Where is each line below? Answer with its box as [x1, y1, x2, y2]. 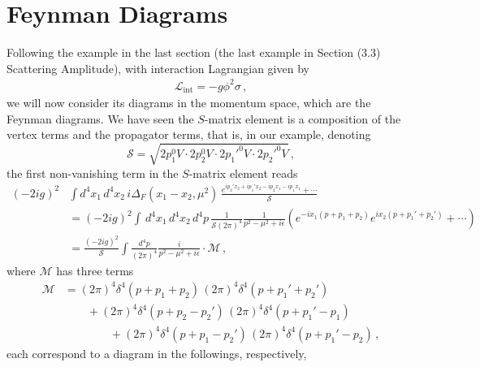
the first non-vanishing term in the [6, 164, 179, 181]
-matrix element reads [188, 164, 298, 181]
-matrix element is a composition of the [204, 110, 401, 127]
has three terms [56, 261, 134, 278]
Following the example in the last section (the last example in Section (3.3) [6, 44, 381, 61]
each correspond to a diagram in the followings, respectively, [6, 344, 307, 361]
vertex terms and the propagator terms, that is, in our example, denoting [6, 126, 371, 143]
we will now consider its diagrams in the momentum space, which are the [6, 94, 371, 111]
